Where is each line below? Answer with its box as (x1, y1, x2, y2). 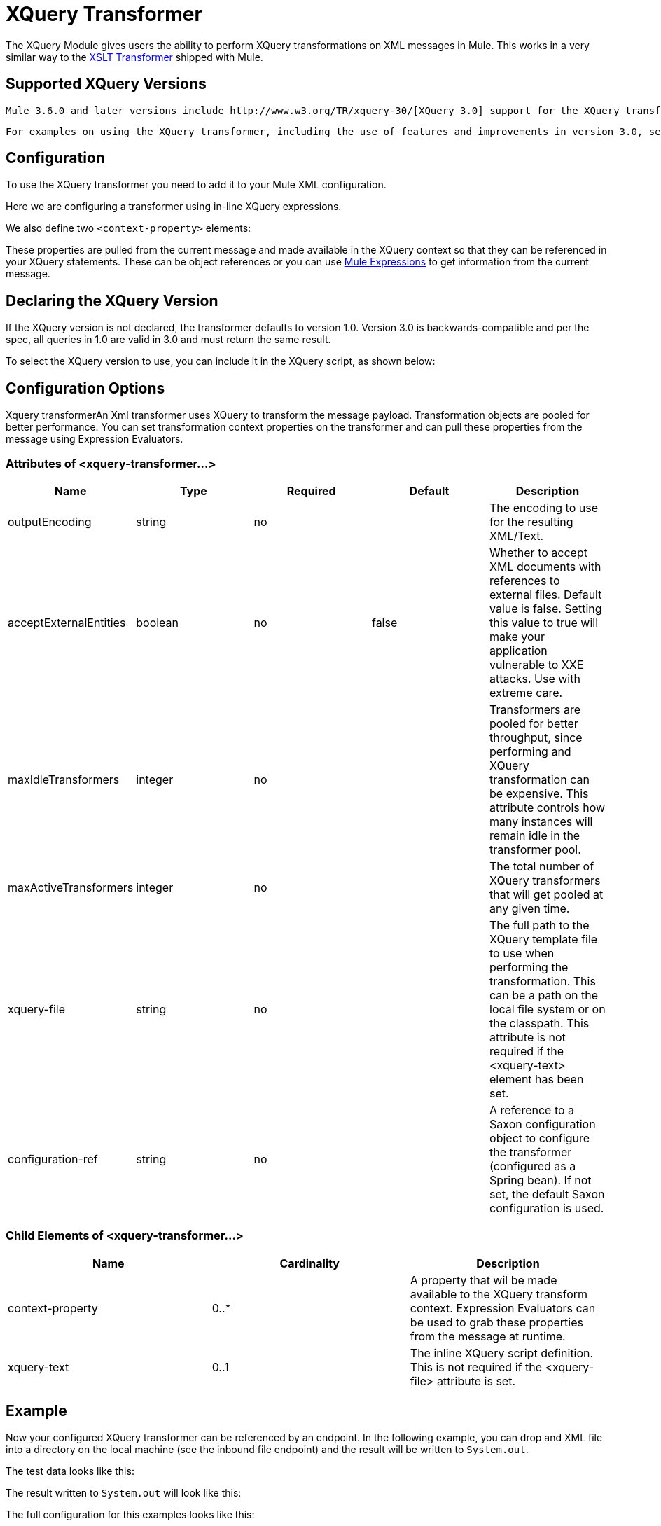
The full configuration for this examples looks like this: (6, 1508, 255, 1521)
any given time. (489, 901, 570, 915)
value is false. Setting (489, 601, 602, 616)
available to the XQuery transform (410, 1286, 588, 1301)
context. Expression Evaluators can (410, 1300, 596, 1315)
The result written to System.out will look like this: (6, 1487, 242, 1499)
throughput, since (489, 730, 583, 744)
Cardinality (279, 1256, 340, 1270)
